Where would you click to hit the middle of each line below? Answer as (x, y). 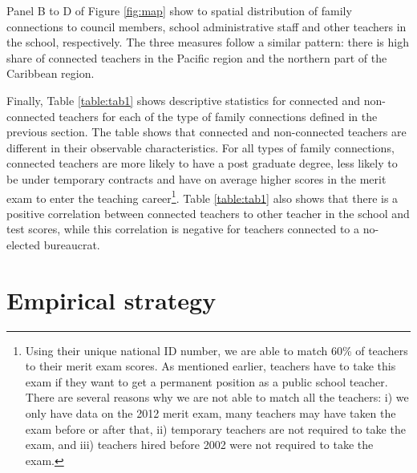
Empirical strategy (111, 299)
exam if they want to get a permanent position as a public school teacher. (206, 381)
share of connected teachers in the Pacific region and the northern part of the (197, 57)
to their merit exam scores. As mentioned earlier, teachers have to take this (211, 366)
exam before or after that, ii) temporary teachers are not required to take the (215, 429)
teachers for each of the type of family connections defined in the (218, 116)
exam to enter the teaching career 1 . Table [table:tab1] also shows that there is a (202, 196)
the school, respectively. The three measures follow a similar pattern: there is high (208, 42)
